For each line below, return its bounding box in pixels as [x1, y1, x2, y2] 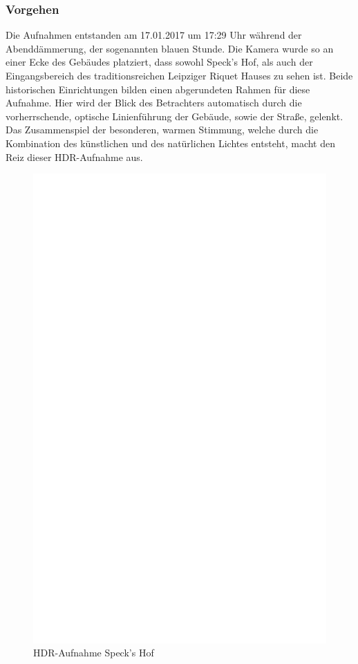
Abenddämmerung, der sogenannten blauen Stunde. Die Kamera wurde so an [6, 41, 334, 55]
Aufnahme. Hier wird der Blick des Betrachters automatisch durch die [6, 95, 302, 110]
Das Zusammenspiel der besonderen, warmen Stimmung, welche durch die [6, 122, 319, 137]
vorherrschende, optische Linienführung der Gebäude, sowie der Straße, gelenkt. [6, 108, 343, 123]
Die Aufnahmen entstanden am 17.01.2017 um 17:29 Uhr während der [6, 28, 302, 42]
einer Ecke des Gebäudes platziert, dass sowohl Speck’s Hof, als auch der [6, 55, 313, 69]
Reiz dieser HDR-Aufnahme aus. [6, 149, 143, 164]
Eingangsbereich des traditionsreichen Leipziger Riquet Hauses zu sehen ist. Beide [6, 68, 353, 82]
